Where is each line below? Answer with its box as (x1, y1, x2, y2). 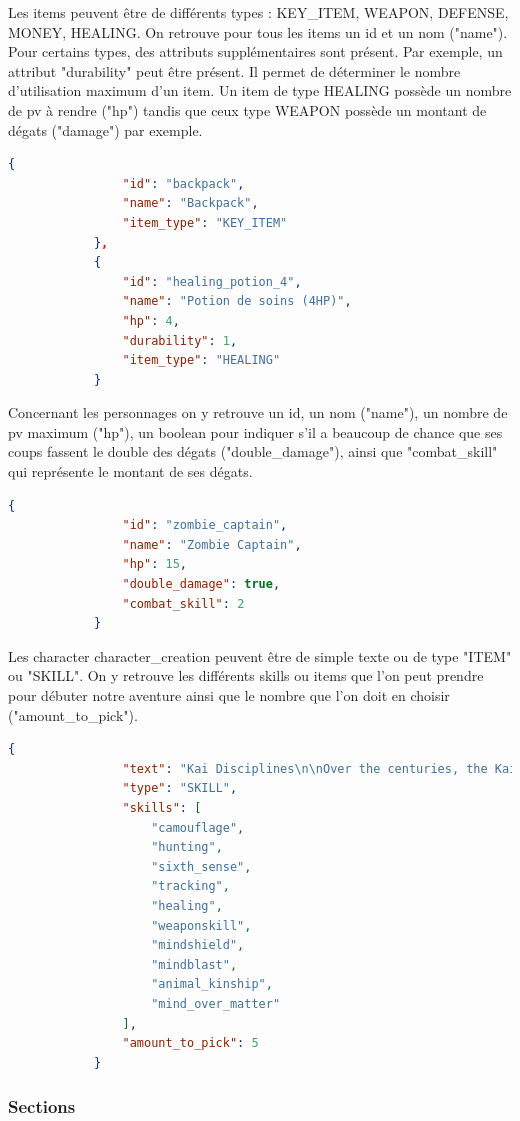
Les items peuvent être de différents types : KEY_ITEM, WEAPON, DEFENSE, (8, 2, 509, 22)
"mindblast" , (151, 957, 238, 972)
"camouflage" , (151, 820, 245, 835)
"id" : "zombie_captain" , (122, 518, 288, 533)
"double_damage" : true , (122, 577, 281, 592)
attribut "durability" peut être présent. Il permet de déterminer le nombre (8, 60, 461, 81)
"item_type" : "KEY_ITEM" (122, 215, 288, 230)
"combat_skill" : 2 (122, 596, 245, 611)
